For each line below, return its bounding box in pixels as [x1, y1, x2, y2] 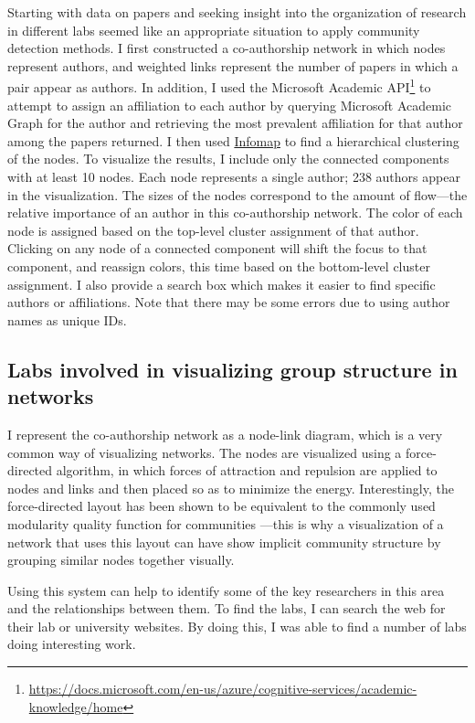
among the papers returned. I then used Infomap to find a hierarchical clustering [7, 131, 459, 150]
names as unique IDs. [7, 310, 127, 329]
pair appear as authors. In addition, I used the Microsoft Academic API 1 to [7, 75, 431, 97]
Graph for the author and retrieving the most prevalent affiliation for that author [7, 113, 463, 133]
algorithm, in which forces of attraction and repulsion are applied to [56, 461, 438, 480]
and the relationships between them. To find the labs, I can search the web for [7, 599, 446, 618]
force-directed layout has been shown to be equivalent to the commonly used [7, 496, 436, 516]
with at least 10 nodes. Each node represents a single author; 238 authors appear [7, 167, 460, 186]
